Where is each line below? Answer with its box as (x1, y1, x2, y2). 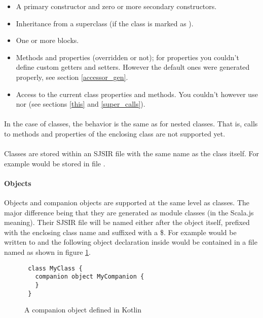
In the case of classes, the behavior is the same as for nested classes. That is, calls (4, 118, 258, 129)
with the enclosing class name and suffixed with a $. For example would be (4, 226, 237, 237)
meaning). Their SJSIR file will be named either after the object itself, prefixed (4, 217, 250, 228)
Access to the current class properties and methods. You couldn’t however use (16, 88, 258, 99)
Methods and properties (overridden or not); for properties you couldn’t (16, 52, 239, 62)
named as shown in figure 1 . (4, 247, 91, 257)
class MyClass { (28, 264, 83, 272)
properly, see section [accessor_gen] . (16, 71, 128, 82)
